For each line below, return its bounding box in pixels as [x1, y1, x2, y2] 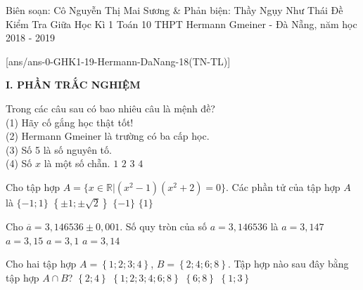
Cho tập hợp [6, 179, 60, 194]
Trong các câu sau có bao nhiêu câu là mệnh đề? [6, 100, 215, 115]
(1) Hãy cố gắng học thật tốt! [6, 114, 134, 129]
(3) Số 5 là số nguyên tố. [6, 142, 112, 157]
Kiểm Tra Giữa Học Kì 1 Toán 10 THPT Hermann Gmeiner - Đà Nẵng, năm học [6, 16, 357, 31]
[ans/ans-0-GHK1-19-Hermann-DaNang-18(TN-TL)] [6, 53, 231, 68]
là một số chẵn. [44, 156, 110, 171]
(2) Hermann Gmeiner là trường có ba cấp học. [6, 128, 210, 143]
